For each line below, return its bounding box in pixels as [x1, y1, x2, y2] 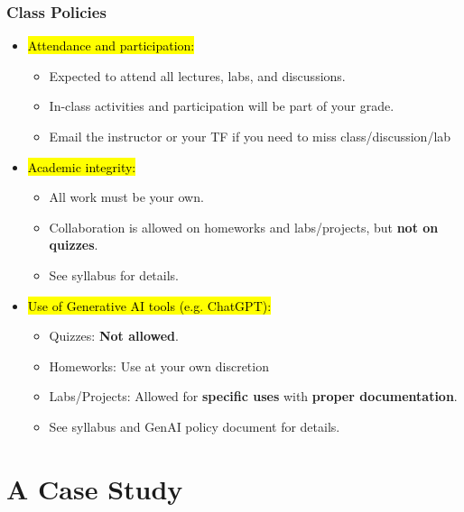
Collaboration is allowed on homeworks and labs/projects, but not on [49, 217, 439, 236]
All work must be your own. [49, 187, 204, 206]
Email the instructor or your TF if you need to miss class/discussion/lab [49, 127, 451, 145]
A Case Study [6, 470, 183, 507]
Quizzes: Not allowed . [49, 326, 179, 345]
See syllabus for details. [49, 265, 179, 284]
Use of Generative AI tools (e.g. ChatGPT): [27, 296, 272, 315]
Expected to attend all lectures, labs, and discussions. [49, 66, 346, 85]
